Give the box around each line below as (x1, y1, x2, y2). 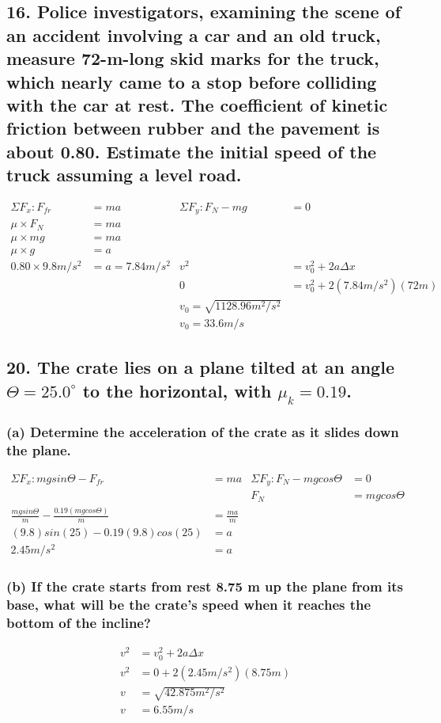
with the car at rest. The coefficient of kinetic (6, 92, 388, 116)
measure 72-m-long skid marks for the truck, (6, 46, 379, 70)
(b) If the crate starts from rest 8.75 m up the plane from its (6, 576, 403, 596)
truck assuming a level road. (6, 162, 242, 187)
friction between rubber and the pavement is (6, 116, 380, 140)
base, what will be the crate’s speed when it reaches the (6, 595, 371, 615)
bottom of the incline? (6, 613, 151, 633)
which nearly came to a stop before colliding (6, 69, 377, 93)
